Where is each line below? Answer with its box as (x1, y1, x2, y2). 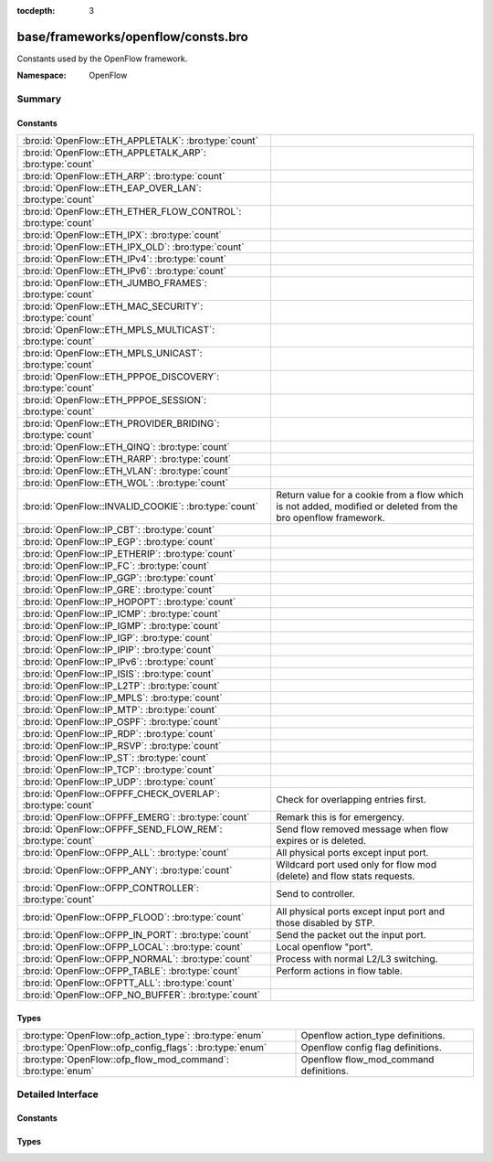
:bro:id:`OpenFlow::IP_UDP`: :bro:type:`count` (22, 775, 216, 788)
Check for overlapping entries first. (275, 794, 426, 806)
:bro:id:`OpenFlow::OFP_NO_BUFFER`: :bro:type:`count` (22, 988, 260, 1001)
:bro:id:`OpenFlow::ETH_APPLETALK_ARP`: (22, 146, 206, 159)
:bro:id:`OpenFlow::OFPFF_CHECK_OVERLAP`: (22, 787, 221, 800)
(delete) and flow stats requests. (275, 869, 415, 882)
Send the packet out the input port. (275, 929, 426, 942)
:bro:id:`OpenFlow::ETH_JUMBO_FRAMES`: (22, 277, 207, 290)
